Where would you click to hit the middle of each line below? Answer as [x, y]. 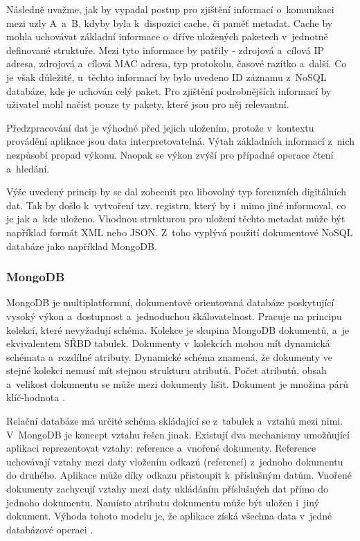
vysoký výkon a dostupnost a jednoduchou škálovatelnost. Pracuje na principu [174, 316]
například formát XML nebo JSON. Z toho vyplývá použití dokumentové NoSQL [180, 232]
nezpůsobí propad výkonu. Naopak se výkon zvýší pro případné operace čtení [170, 154]
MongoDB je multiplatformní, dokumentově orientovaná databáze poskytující [170, 302]
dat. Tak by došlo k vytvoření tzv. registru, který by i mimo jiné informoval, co [176, 205]
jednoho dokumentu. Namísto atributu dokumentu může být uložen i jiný [163, 502]
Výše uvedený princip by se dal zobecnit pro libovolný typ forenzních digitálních [177, 192]
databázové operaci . [50, 529]
